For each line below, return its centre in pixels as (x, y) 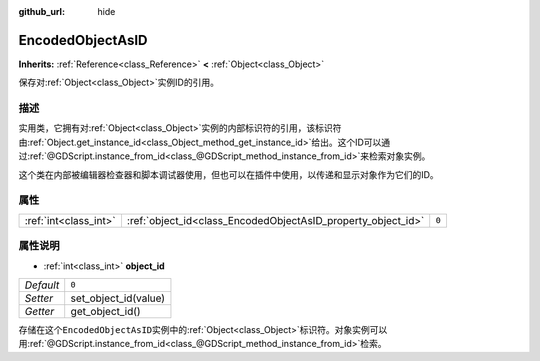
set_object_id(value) (117, 298)
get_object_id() (105, 311)
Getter (39, 311)
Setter (39, 298)
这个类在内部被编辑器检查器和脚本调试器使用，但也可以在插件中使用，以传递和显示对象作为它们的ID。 (228, 174)
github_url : (41, 11)
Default (42, 285)
